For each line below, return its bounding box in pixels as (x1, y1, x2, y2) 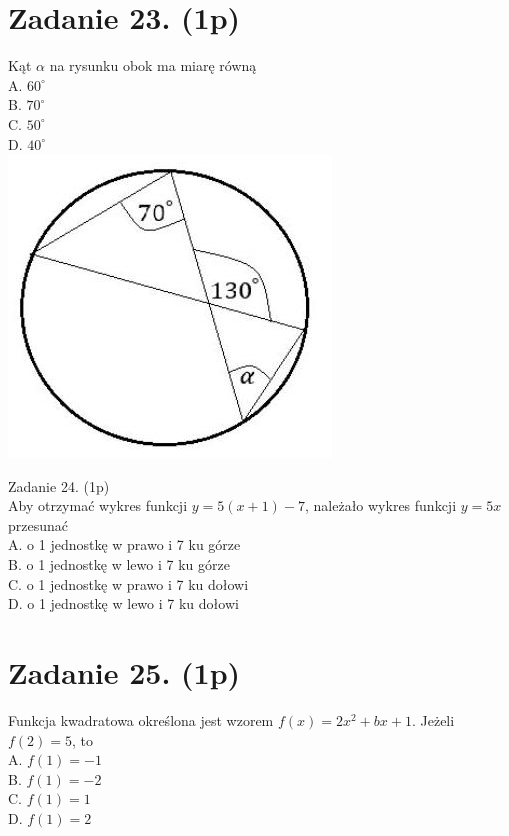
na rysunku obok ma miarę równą (49, 55, 257, 76)
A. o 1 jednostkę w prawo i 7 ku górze (8, 534, 241, 555)
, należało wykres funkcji (304, 495, 457, 516)
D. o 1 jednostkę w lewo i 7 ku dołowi (8, 593, 239, 614)
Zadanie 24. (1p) (8, 475, 110, 496)
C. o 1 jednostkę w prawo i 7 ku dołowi (8, 573, 249, 594)
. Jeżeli (411, 709, 455, 730)
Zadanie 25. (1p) (8, 652, 241, 693)
